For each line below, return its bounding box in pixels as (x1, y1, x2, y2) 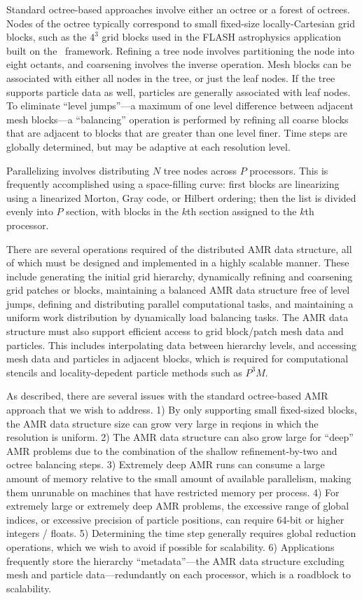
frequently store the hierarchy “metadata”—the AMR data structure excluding (6, 553, 344, 568)
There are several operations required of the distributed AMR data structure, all (6, 241, 352, 256)
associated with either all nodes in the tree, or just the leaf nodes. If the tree (6, 70, 335, 85)
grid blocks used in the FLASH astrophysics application (102, 29, 342, 44)
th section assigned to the (186, 204, 297, 219)
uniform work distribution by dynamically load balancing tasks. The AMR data (6, 310, 349, 325)
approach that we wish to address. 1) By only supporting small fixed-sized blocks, (6, 402, 357, 417)
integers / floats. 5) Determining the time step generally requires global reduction (6, 526, 356, 540)
